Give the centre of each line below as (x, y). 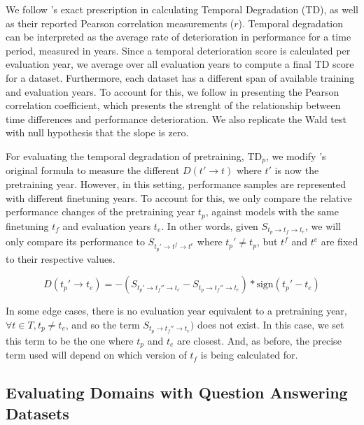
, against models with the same (272, 211)
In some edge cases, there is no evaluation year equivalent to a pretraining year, (176, 311)
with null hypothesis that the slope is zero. (97, 132)
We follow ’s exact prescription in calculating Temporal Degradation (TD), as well (182, 9)
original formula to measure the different (93, 170)
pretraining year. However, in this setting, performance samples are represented (176, 183)
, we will (323, 225)
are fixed (339, 242)
